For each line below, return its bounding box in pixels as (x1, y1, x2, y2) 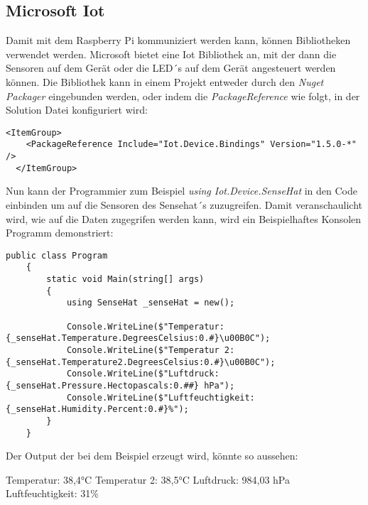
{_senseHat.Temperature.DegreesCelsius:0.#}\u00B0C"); (6, 333, 271, 344)
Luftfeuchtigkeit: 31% (6, 486, 99, 501)
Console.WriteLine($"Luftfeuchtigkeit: (66, 392, 255, 403)
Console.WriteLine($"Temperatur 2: (66, 345, 235, 356)
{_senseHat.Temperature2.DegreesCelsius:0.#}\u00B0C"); (6, 357, 276, 367)
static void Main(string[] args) (46, 274, 205, 285)
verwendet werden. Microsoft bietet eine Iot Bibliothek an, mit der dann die (6, 46, 337, 61)
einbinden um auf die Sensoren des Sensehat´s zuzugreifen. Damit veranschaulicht (6, 197, 362, 212)
